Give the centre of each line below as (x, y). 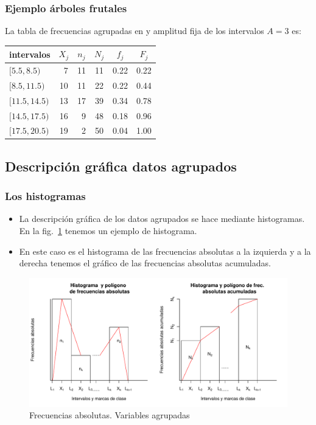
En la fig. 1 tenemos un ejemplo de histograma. (108, 231)
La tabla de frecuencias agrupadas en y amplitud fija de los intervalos (135, 31)
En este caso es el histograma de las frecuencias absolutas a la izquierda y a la (165, 251)
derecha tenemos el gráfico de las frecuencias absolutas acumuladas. (145, 263)
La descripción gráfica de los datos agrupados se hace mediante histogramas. (162, 219)
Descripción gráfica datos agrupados (121, 166)
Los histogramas (45, 196)
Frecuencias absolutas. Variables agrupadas (110, 415)
